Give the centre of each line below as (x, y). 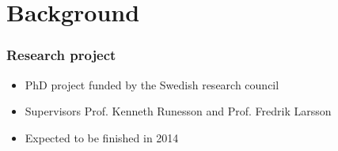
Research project (61, 55)
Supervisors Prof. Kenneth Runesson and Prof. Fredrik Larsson (178, 111)
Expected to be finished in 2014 (102, 137)
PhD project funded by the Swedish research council (152, 84)
